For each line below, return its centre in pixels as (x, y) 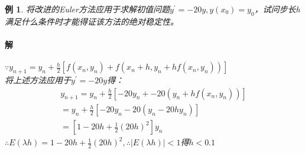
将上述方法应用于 (38, 79)
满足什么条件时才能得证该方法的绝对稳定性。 (92, 21)
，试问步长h (277, 9)
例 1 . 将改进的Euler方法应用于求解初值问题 (87, 9)
